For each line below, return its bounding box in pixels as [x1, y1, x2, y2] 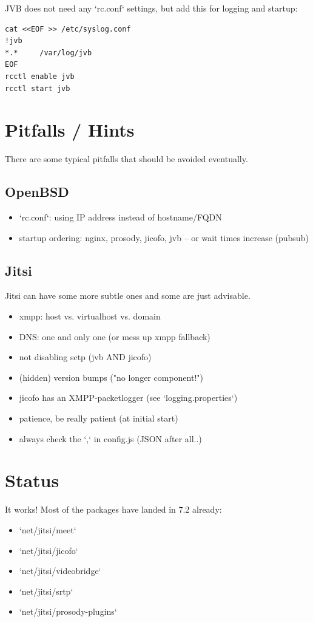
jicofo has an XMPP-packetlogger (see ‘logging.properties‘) [19, 391, 238, 404]
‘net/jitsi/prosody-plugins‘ [19, 605, 117, 618]
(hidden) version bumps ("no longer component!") [19, 371, 203, 383]
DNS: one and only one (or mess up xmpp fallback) [19, 330, 210, 343]
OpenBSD [5, 182, 69, 201]
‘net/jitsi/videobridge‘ [19, 564, 101, 577]
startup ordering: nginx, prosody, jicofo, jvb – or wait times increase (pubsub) [19, 231, 309, 244]
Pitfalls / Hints [5, 117, 135, 142]
